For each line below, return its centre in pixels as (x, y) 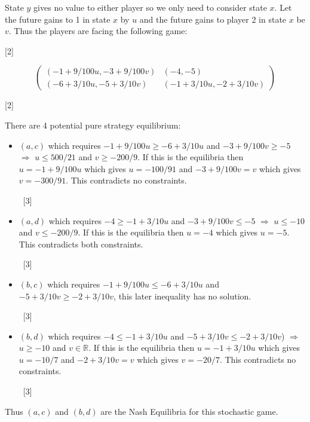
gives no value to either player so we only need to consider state (150, 7)
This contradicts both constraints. (81, 244)
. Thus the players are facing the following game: (98, 31)
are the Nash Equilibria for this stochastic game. (189, 411)
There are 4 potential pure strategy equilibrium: (93, 125)
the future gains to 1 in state (58, 19)
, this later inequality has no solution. (182, 296)
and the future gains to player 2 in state (213, 19)
